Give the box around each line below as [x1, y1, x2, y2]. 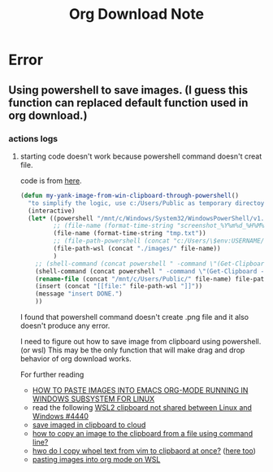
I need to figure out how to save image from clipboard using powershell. [19, 337, 262, 346]
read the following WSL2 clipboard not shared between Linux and [32, 403, 252, 412]
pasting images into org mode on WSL [32, 455, 161, 464]
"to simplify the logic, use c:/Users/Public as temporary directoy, [28, 199, 268, 208]
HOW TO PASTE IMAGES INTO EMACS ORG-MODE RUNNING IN [32, 386, 249, 395]
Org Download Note [68, 5, 205, 24]
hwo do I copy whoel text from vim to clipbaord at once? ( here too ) [32, 446, 256, 456]
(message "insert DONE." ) [35, 290, 123, 298]
